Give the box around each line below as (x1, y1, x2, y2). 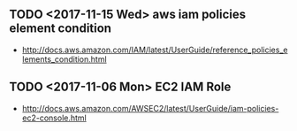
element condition (9, 21, 112, 36)
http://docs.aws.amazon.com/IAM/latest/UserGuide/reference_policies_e (21, 44, 288, 55)
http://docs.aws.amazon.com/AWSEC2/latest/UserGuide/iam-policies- (21, 103, 279, 113)
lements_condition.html (21, 53, 108, 65)
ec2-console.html (21, 112, 87, 123)
